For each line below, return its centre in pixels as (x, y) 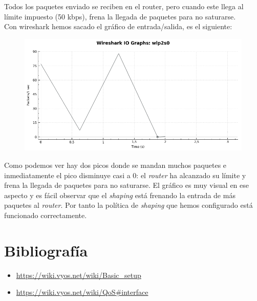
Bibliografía (46, 250)
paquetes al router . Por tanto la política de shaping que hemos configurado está (128, 205)
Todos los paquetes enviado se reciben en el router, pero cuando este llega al (124, 6)
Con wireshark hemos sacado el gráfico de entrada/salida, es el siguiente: (118, 26)
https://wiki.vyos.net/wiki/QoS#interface (82, 292)
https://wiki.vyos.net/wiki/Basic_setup (79, 275)
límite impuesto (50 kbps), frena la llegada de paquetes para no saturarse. (120, 16)
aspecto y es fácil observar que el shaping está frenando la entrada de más (120, 195)
